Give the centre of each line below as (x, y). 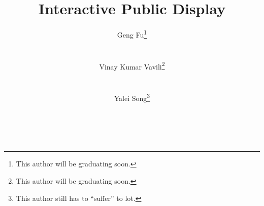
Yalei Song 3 (132, 97)
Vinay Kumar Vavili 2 (132, 65)
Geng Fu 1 (132, 34)
